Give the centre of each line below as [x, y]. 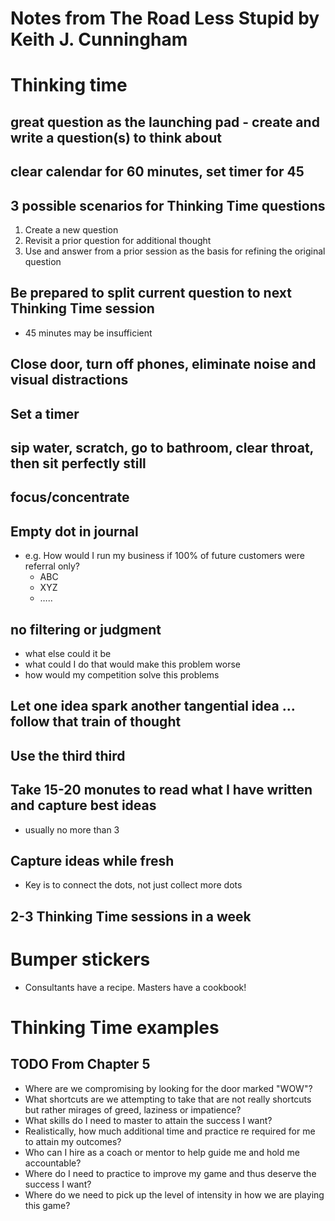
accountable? [53, 1163]
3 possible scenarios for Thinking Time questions [168, 205]
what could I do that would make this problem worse [133, 664]
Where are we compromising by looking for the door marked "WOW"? [168, 1088]
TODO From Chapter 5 [80, 1064]
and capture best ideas [83, 805]
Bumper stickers [80, 959]
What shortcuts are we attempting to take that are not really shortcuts [168, 1099]
